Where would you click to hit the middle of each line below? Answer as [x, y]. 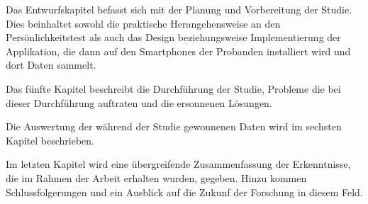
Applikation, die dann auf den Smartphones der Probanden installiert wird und [178, 51]
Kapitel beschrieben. [50, 140]
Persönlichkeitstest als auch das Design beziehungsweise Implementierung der [173, 37]
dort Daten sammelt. [51, 65]
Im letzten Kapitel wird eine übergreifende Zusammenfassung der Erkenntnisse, [178, 164]
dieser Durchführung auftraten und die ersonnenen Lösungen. [139, 102]
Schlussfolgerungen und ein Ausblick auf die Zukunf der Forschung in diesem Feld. [184, 192]
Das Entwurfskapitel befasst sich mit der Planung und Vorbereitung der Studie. [179, 9]
